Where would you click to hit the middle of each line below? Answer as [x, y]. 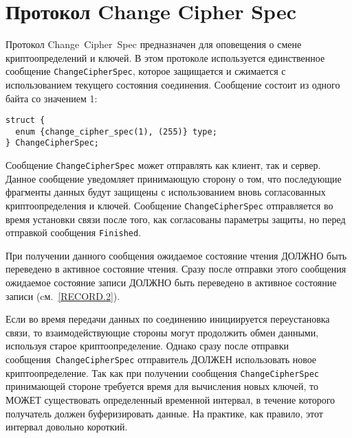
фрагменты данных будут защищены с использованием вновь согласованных [166, 192]
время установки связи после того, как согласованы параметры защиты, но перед [176, 219]
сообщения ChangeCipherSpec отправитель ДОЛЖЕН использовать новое [161, 359]
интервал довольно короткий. [67, 427]
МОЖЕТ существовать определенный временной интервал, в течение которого [170, 399]
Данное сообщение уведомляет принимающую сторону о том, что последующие [174, 178]
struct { [25, 120]
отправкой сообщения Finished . [74, 232]
